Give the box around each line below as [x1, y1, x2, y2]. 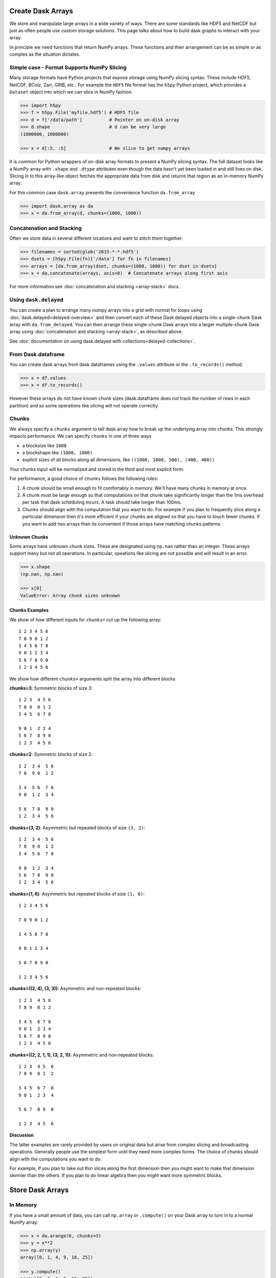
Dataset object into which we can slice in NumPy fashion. [9, 89, 133, 95]
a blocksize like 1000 [22, 442, 67, 448]
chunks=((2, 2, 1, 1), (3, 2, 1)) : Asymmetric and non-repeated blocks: [9, 1052, 154, 1058]
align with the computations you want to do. [9, 1156, 102, 1162]
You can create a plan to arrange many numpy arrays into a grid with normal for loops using [9, 307, 203, 313]
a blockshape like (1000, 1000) [22, 450, 93, 456]
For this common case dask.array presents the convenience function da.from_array [9, 189, 195, 195]
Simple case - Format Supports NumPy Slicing [9, 64, 127, 71]
